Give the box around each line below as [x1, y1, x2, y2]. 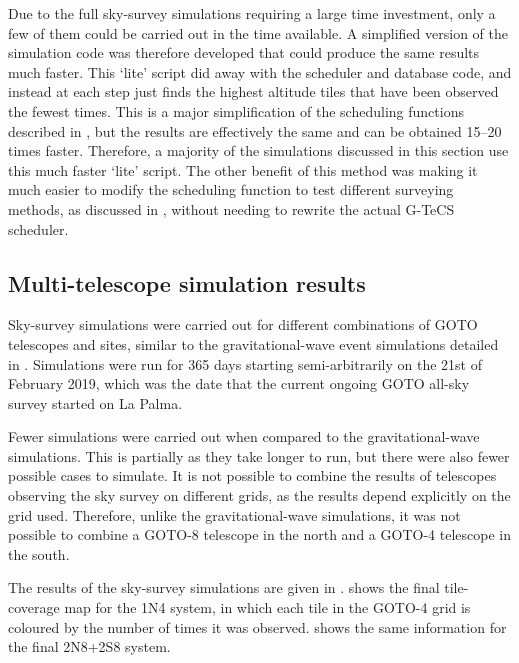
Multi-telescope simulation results [8, 267, 366, 298]
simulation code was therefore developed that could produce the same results [8, 42, 480, 63]
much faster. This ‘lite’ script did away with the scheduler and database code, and [8, 61, 512, 82]
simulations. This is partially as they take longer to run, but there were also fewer [8, 445, 510, 466]
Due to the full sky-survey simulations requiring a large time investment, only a [8, 3, 496, 23]
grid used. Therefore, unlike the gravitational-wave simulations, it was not [8, 504, 461, 525]
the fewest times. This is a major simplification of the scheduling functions [8, 100, 464, 121]
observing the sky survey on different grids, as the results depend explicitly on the [8, 485, 511, 506]
